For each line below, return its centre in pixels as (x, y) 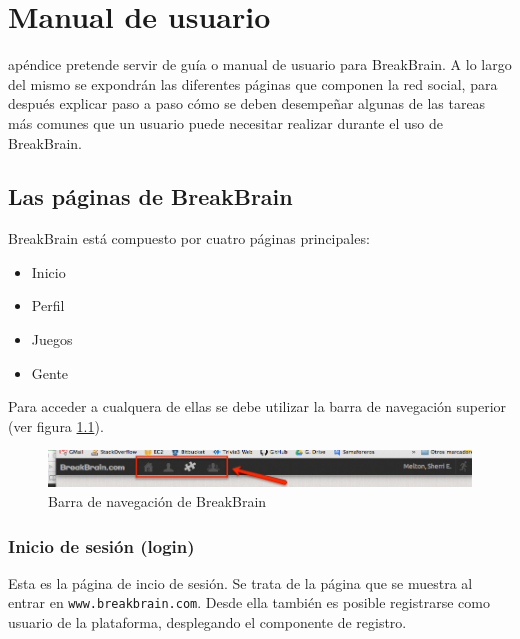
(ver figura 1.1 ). (56, 425)
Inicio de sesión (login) (101, 545)
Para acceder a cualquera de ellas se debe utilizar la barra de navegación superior (257, 406)
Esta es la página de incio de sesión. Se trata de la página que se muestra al (240, 582)
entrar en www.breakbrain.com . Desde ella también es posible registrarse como (249, 602)
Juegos (52, 339)
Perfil (48, 305)
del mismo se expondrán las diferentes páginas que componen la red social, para (253, 83)
